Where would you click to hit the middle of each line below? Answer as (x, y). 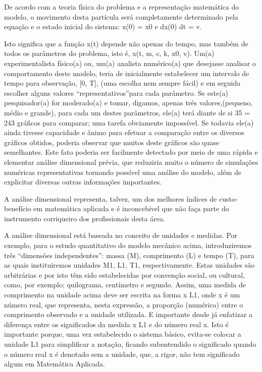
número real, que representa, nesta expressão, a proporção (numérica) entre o (124, 304)
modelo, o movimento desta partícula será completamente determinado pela (121, 16)
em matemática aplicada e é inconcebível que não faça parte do (131, 208)
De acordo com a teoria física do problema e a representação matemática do (122, 7)
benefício (18, 208)
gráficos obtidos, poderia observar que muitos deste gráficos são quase (112, 142)
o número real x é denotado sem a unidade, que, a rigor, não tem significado (122, 354)
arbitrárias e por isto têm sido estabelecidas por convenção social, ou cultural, (125, 274)
